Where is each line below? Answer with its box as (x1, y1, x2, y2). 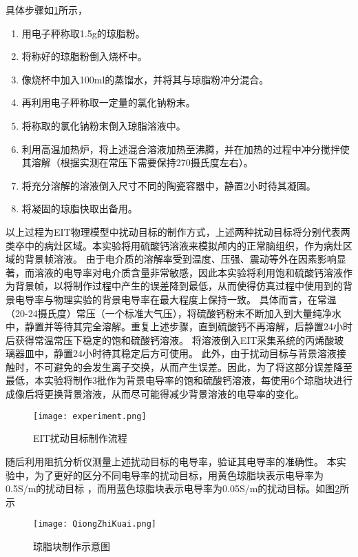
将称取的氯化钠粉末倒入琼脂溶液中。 (21, 118, 186, 132)
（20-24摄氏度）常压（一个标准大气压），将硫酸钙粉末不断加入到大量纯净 (6, 305, 332, 320)
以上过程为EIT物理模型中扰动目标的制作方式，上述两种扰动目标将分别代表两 (6, 224, 350, 239)
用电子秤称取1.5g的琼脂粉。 (21, 26, 145, 40)
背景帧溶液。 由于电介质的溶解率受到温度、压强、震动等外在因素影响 (24, 252, 337, 266)
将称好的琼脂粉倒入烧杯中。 (21, 49, 147, 63)
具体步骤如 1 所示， (6, 3, 87, 17)
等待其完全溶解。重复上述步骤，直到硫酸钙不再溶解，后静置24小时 (53, 319, 352, 334)
